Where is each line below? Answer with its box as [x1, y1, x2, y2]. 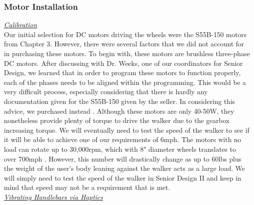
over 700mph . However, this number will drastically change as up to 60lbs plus [4, 153, 242, 164]
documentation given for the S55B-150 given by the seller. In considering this [4, 96, 235, 106]
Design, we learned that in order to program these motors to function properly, [4, 67, 241, 78]
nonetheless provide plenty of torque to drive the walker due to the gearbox [4, 115, 230, 125]
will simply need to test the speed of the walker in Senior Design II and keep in [4, 172, 241, 183]
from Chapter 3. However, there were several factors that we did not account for [4, 39, 244, 49]
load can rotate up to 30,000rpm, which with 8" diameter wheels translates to [4, 143, 236, 154]
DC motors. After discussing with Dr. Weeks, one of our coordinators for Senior [4, 58, 243, 68]
